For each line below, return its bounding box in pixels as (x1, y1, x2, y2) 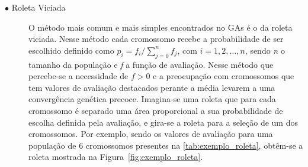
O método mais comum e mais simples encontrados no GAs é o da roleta (28, 21, 293, 33)
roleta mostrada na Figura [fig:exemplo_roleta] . (28, 150, 203, 163)
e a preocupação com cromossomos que (153, 70, 294, 82)
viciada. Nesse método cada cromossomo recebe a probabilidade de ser (28, 32, 284, 45)
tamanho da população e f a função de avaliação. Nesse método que (28, 58, 274, 70)
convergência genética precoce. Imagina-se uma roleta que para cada (28, 93, 276, 105)
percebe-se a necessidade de (28, 70, 129, 82)
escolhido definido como (28, 44, 114, 56)
